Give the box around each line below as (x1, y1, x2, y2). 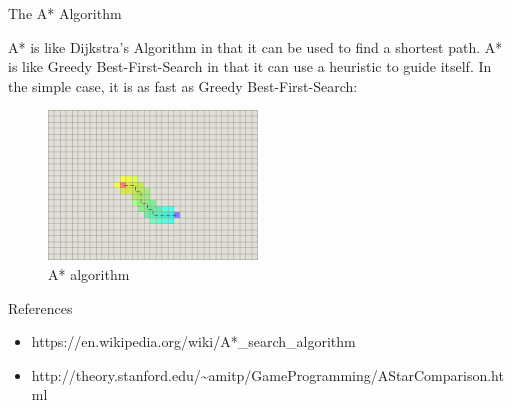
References (8, 297, 73, 318)
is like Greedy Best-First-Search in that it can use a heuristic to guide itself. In (8, 56, 492, 77)
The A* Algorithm (8, 3, 122, 23)
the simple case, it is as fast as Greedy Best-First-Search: (8, 75, 358, 96)
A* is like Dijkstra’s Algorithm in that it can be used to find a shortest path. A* (8, 36, 503, 57)
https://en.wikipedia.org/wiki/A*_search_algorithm (31, 331, 356, 352)
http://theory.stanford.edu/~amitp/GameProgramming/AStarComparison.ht (31, 364, 504, 385)
